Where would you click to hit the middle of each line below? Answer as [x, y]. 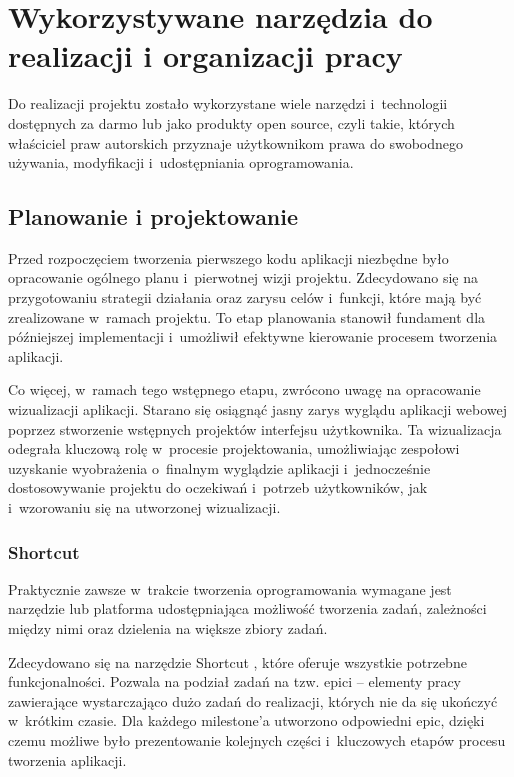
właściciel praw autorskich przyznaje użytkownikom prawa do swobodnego [236, 142]
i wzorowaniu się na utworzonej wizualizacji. [144, 507]
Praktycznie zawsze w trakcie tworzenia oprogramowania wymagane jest [230, 588]
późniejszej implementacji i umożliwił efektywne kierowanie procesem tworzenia [253, 336]
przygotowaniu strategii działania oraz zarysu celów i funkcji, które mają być [245, 297]
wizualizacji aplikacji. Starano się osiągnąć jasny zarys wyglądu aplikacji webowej [257, 409]
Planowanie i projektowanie [153, 216]
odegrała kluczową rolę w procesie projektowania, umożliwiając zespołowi [234, 448]
